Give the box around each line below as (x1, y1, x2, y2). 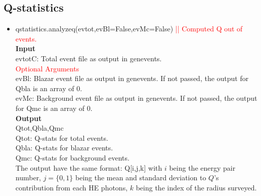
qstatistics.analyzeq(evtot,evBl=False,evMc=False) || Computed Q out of (15, 23, 243, 34)
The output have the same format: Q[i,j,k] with (15, 162, 162, 173)
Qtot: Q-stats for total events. (15, 132, 108, 143)
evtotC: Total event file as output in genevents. (15, 53, 162, 63)
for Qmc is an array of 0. (15, 102, 93, 113)
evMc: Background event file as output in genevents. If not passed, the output (15, 93, 257, 103)
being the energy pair (169, 162, 236, 173)
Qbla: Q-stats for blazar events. (15, 142, 113, 153)
